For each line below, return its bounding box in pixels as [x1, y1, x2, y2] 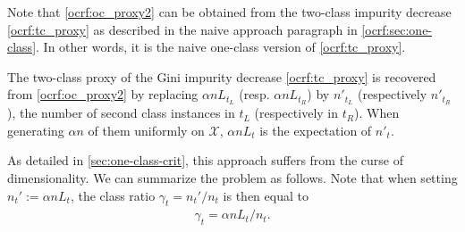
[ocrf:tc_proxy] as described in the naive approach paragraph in [7, 20, 358, 38]
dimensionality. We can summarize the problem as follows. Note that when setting [7, 169, 458, 187]
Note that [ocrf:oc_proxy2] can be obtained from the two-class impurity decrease [7, 3, 452, 21]
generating [7, 120, 64, 139]
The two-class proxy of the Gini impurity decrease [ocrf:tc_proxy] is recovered [7, 67, 436, 86]
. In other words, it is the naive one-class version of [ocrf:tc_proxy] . [36, 37, 406, 56]
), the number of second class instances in [7, 104, 235, 122]
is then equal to [223, 186, 309, 204]
